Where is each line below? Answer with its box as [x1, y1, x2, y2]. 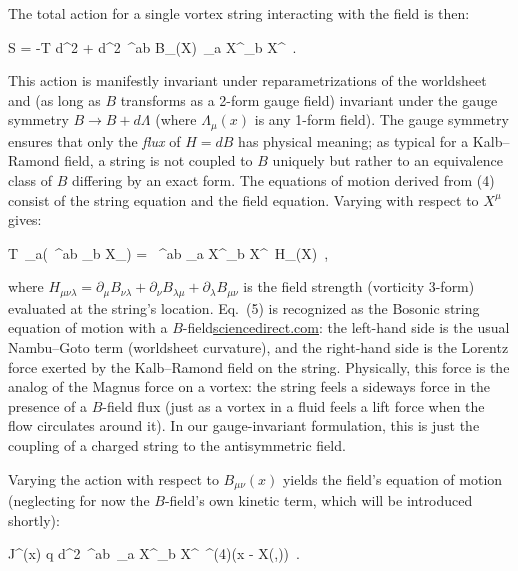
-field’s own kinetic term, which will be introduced [164, 490, 473, 511]
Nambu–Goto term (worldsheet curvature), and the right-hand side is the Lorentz [8, 337, 509, 358]
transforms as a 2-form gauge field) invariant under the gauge [120, 89, 498, 110]
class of [8, 170, 53, 191]
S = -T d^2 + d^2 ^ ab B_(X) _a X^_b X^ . [8, 36, 297, 57]
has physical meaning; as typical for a [238, 130, 469, 151]
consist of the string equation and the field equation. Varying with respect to [8, 189, 479, 210]
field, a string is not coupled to [64, 150, 253, 171]
